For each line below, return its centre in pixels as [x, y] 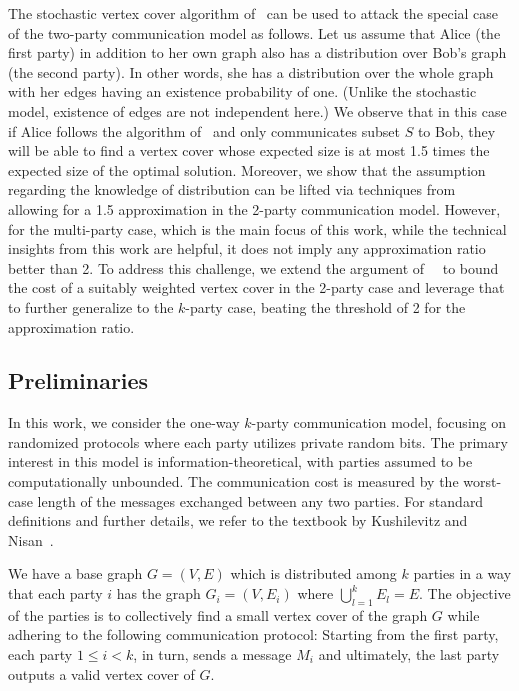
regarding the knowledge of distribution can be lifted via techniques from [232, 189]
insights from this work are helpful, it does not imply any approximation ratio [247, 248]
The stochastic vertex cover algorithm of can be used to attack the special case [253, 13]
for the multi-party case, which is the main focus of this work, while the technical [257, 228]
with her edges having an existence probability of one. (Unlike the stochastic [242, 91]
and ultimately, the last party [409, 654]
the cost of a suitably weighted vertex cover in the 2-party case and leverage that [256, 287]
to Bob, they [456, 130]
